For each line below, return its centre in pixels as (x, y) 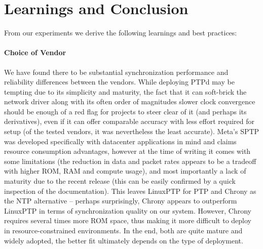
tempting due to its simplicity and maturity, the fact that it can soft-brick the (125, 91)
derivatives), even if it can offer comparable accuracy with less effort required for (129, 121)
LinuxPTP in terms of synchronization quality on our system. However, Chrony (128, 210)
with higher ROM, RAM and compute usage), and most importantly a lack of (125, 171)
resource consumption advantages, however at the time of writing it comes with (127, 151)
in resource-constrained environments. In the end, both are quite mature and (123, 231)
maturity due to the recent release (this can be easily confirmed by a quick (120, 181)
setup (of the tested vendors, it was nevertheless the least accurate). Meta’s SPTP (132, 131)
